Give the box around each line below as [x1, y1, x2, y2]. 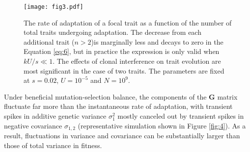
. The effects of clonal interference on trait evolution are [53, 56, 221, 66]
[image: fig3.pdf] [24, 3, 83, 10]
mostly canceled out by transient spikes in [117, 111, 244, 121]
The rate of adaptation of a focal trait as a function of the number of [24, 17, 232, 27]
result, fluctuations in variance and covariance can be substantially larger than [4, 130, 240, 141]
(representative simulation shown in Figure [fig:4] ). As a [78, 120, 246, 130]
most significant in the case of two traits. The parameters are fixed [24, 65, 224, 76]
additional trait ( [24, 36, 75, 47]
